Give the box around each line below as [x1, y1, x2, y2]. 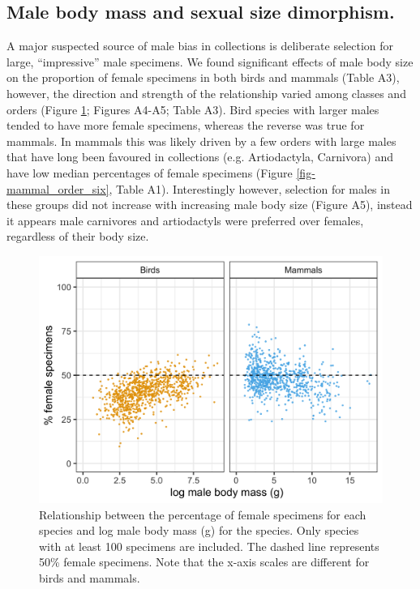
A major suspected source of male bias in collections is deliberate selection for [6, 37, 394, 54]
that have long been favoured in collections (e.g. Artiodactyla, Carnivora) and [6, 148, 394, 165]
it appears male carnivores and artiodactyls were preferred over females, [6, 211, 364, 228]
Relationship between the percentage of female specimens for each [39, 506, 366, 523]
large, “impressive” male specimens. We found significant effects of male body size [6, 53, 414, 70]
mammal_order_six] [6, 180, 109, 197]
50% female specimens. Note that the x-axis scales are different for [39, 553, 370, 570]
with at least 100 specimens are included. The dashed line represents [39, 537, 379, 554]
